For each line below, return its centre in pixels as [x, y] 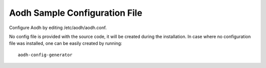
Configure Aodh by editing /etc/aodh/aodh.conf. [58, 28]
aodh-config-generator [45, 55]
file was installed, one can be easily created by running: [66, 43]
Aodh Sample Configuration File [76, 13]
